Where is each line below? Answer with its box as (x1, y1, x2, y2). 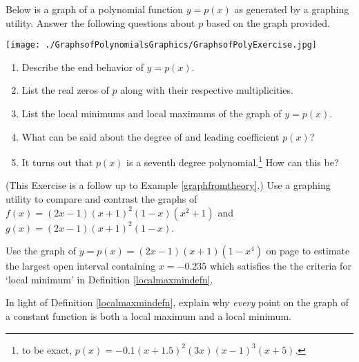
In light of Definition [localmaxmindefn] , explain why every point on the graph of (6, 295, 349, 310)
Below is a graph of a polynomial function (6, 2, 183, 16)
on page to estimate (266, 243, 350, 258)
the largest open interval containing (6, 259, 156, 273)
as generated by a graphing (234, 2, 349, 16)
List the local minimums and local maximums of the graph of (21, 106, 282, 121)
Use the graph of (6, 243, 77, 258)
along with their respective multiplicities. (120, 83, 293, 97)
